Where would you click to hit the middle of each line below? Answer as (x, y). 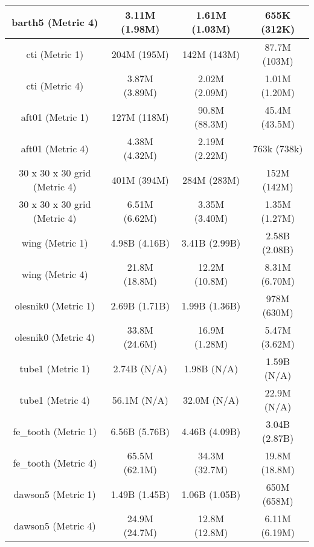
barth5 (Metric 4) (55, 22)
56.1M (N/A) (140, 400)
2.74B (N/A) (140, 368)
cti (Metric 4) (55, 85)
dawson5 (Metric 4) (55, 525)
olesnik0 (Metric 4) (55, 337)
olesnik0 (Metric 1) (55, 305)
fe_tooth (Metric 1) (55, 431)
